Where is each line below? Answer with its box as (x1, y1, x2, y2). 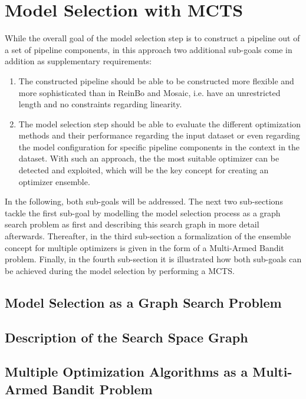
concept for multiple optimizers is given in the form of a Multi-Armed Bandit (5, 241, 284, 253)
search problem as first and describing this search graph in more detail (5, 218, 259, 230)
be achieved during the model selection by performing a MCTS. (5, 264, 235, 276)
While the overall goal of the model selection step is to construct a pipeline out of (5, 32, 300, 44)
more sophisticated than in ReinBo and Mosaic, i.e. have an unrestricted (18, 86, 281, 98)
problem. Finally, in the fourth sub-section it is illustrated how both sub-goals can (5, 253, 302, 265)
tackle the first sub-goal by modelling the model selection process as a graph (5, 206, 281, 219)
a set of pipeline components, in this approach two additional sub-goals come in (5, 43, 292, 55)
